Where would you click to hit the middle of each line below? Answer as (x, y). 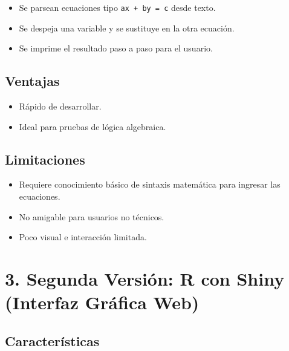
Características (52, 340)
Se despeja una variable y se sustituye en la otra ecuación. (127, 28)
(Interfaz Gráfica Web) (102, 302)
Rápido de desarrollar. (60, 106)
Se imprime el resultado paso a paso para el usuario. (116, 48)
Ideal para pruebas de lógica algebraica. (93, 126)
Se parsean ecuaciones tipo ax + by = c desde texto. (117, 7)
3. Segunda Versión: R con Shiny (145, 278)
